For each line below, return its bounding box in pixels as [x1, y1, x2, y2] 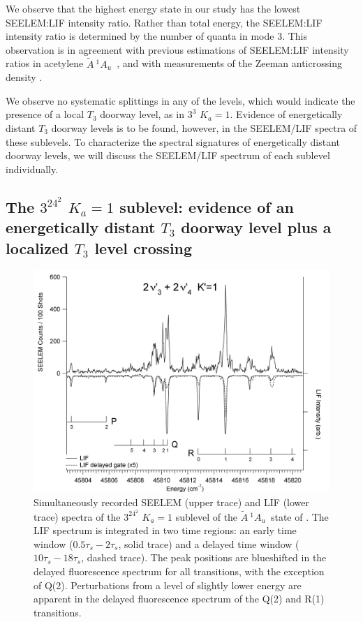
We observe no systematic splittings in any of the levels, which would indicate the [6, 93, 355, 108]
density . [6, 70, 43, 84]
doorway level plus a [181, 216, 332, 238]
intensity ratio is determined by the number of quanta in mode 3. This [6, 29, 308, 43]
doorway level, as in [100, 107, 184, 121]
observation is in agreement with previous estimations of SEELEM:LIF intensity [6, 42, 349, 57]
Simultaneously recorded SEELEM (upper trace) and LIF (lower [34, 495, 310, 509]
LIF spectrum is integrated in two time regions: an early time [34, 523, 297, 538]
